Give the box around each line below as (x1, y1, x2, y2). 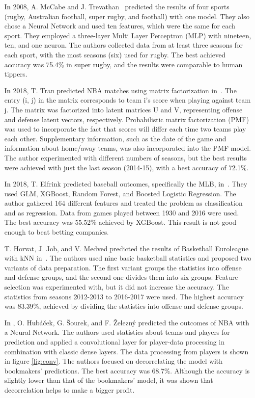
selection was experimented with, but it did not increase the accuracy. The (4, 282, 229, 292)
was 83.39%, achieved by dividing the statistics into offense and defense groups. (4, 301, 243, 311)
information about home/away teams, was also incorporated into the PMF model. (4, 143, 251, 153)
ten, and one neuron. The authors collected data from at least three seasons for (4, 40, 243, 50)
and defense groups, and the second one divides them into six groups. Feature (4, 272, 238, 282)
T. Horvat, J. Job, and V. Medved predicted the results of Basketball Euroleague (4, 243, 249, 253)
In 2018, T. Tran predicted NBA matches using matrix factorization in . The (4, 85, 237, 95)
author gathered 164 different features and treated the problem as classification (4, 198, 243, 208)
